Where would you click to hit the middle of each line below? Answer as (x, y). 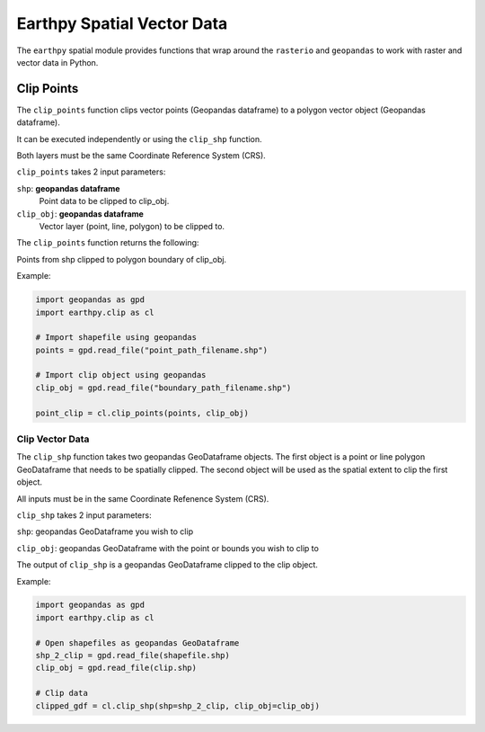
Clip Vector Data (53, 439)
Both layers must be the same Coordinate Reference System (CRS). (141, 156)
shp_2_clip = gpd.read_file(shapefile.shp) (133, 656)
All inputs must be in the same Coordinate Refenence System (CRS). (143, 498)
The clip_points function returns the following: (108, 243)
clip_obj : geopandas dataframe (80, 214)
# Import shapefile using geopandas (116, 338)
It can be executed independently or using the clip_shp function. (139, 138)
